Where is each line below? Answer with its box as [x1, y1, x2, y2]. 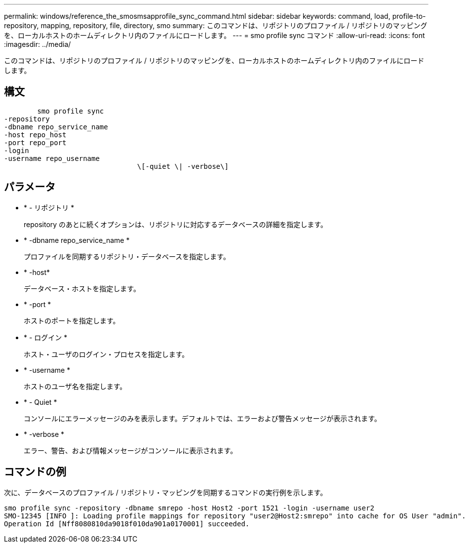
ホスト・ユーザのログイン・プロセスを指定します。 [24, 350, 189, 358]
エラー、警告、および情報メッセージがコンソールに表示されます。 [24, 446, 237, 455]
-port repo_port [4, 138, 67, 147]
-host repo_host [4, 130, 67, 139]
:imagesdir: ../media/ [4, 40, 71, 48]
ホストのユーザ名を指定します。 [24, 382, 127, 391]
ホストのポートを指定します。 [24, 316, 120, 325]
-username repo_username [4, 154, 100, 162]
